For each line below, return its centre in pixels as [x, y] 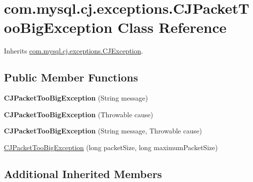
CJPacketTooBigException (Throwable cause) [79, 114]
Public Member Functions [71, 77]
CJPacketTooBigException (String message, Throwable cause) [103, 131]
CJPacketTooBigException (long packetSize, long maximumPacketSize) [111, 147]
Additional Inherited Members [83, 173]
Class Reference [172, 27]
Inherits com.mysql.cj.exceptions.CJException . [74, 51]
